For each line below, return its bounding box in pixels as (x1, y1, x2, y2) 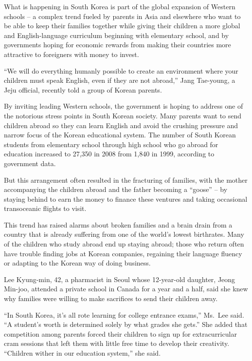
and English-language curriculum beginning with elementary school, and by (4, 30, 229, 40)
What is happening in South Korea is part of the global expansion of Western (4, 1, 235, 11)
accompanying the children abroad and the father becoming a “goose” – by (4, 184, 228, 194)
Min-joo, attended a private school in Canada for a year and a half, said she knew (4, 284, 248, 294)
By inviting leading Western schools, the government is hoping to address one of (4, 101, 243, 111)
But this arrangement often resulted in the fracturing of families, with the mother (4, 174, 248, 185)
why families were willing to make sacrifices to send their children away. (4, 293, 218, 304)
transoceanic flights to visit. (4, 203, 87, 213)
